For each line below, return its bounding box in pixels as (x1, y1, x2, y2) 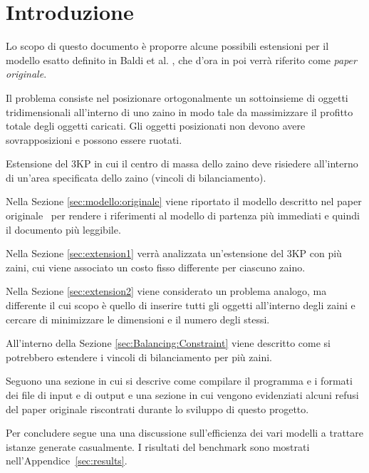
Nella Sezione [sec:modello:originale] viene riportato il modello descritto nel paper (6, 194, 362, 209)
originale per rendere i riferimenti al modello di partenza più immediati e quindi (6, 208, 360, 223)
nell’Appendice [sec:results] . (6, 453, 128, 468)
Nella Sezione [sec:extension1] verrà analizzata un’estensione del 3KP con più (6, 246, 342, 261)
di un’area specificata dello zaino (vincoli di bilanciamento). (6, 170, 266, 184)
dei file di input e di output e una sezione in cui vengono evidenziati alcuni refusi (6, 388, 359, 402)
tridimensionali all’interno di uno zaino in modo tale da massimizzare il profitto (6, 104, 353, 119)
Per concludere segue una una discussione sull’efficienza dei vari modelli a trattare (6, 425, 364, 440)
